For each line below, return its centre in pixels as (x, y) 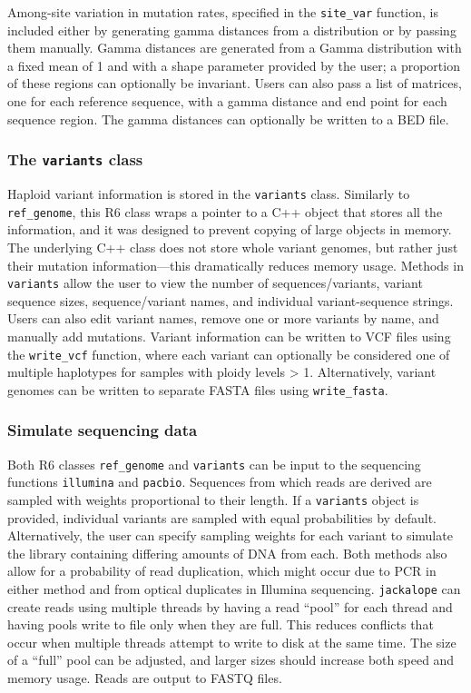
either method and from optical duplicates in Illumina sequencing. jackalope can (234, 589)
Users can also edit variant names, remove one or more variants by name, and (223, 318)
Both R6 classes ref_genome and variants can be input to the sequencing (214, 464)
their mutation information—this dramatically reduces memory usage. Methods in (235, 265)
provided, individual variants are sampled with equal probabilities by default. (222, 517)
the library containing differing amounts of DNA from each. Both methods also (227, 553)
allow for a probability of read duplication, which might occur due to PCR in (222, 571)
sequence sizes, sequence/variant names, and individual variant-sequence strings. (231, 300)
